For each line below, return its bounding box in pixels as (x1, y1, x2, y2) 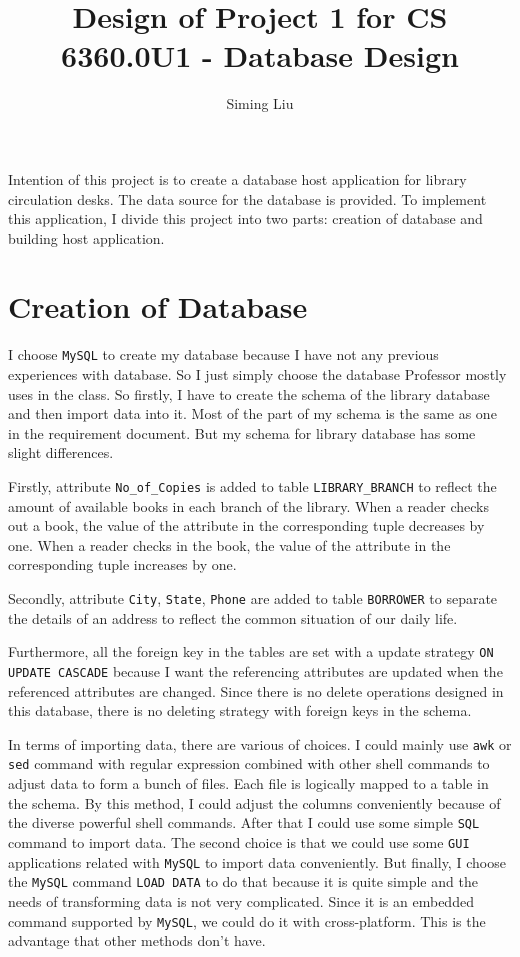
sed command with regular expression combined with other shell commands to (8, 753, 490, 774)
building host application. (8, 227, 165, 248)
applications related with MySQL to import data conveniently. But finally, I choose (8, 851, 506, 872)
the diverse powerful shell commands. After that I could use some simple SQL (8, 812, 480, 833)
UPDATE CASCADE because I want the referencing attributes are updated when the (8, 660, 503, 681)
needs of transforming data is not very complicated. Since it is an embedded (8, 890, 474, 911)
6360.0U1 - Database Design (61, 35, 459, 76)
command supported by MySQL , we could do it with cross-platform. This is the (8, 910, 486, 931)
